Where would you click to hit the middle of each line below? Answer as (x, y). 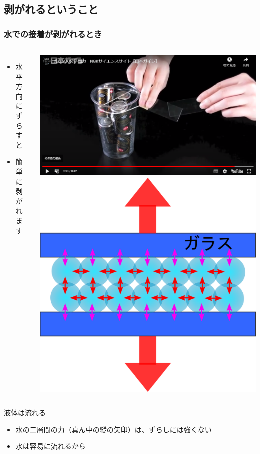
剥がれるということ (51, 9)
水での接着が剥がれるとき (53, 34)
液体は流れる (25, 413)
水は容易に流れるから (51, 446)
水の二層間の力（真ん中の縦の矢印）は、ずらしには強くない (114, 429)
